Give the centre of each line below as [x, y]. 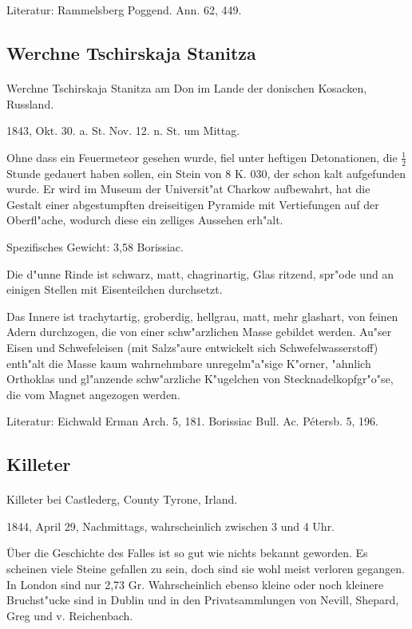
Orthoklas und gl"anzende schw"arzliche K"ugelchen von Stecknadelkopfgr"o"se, [200, 379]
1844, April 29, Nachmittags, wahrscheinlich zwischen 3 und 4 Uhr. [171, 526]
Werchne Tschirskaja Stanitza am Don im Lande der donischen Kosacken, [187, 87]
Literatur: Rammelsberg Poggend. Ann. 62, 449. [124, 10]
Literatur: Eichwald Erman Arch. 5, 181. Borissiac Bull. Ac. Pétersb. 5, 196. [192, 421]
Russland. [30, 103]
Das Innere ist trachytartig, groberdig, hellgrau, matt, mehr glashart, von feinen [202, 316]
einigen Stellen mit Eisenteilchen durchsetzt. [115, 289]
